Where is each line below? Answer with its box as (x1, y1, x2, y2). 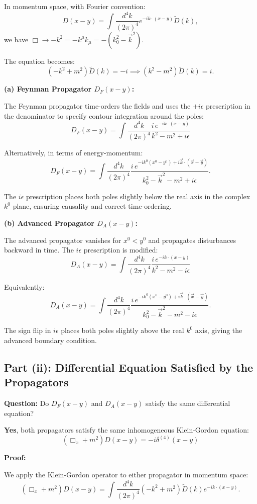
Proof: (4, 452, 26, 463)
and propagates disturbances (148, 234, 236, 245)
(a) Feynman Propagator (4, 83, 92, 94)
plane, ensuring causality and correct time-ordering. (13, 201, 172, 211)
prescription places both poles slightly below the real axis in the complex (26, 191, 250, 201)
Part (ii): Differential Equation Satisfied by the (4, 360, 253, 375)
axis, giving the (195, 325, 242, 335)
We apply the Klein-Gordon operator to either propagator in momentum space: (4, 469, 248, 480)
